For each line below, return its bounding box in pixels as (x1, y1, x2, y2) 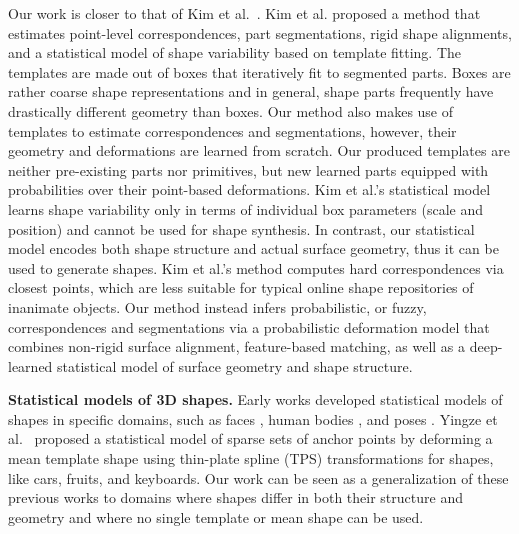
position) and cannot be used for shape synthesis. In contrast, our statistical (8, 218, 475, 239)
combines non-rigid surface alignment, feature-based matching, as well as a (8, 336, 466, 357)
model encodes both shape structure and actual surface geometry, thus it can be (8, 238, 499, 259)
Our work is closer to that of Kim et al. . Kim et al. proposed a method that (8, 3, 481, 23)
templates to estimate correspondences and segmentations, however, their (8, 120, 457, 141)
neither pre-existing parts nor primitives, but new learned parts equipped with (8, 159, 489, 180)
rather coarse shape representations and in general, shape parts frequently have (8, 81, 494, 102)
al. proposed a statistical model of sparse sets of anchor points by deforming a (8, 428, 493, 449)
